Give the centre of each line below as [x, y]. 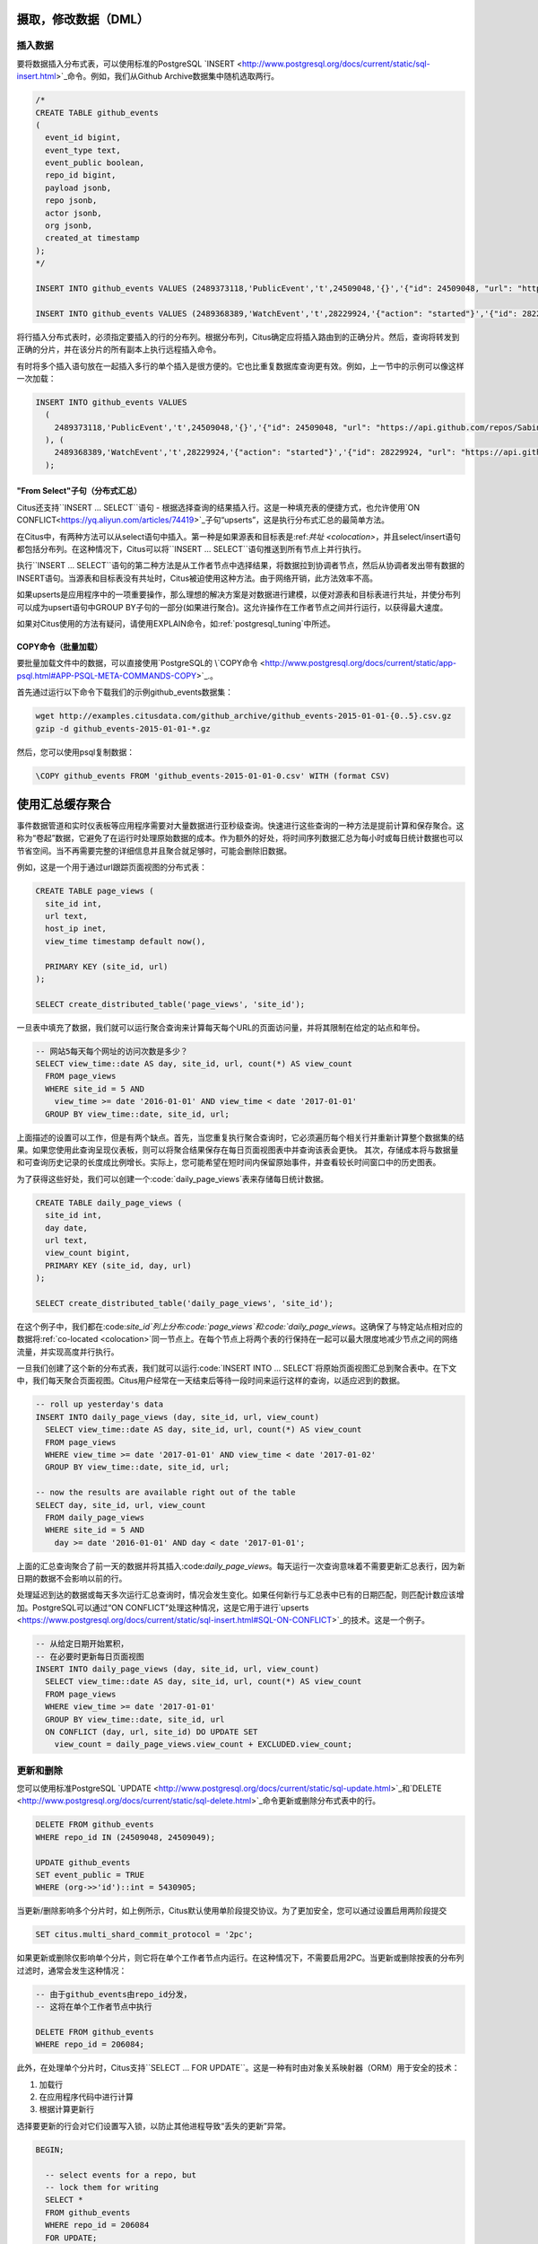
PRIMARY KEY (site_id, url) [107, 966]
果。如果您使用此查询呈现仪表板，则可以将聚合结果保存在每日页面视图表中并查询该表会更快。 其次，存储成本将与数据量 [238, 1150]
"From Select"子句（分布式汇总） [79, 491]
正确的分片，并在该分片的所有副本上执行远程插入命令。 [119, 349]
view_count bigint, [88, 1253]
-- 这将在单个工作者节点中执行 [94, 2007]
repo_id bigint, [81, 175]
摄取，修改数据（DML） [83, 19]
